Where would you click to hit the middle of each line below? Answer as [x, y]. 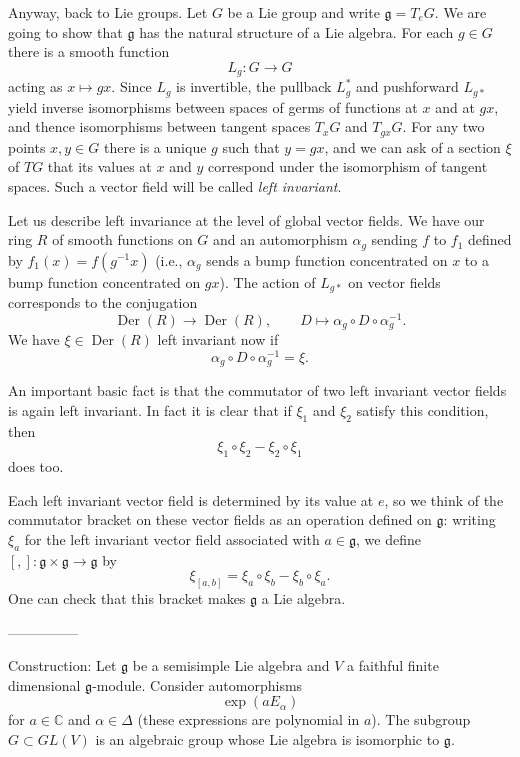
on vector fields [394, 281]
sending [394, 239]
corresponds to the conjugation [103, 302]
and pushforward [407, 86]
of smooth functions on [122, 239]
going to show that [65, 31]
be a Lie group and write [303, 12]
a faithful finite [393, 665]
